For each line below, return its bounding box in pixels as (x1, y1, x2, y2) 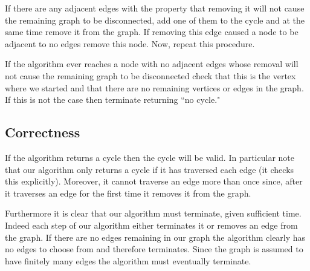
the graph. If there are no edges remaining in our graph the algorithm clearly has (5, 230, 306, 243)
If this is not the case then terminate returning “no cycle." (5, 93, 221, 106)
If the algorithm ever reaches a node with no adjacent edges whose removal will (5, 57, 299, 70)
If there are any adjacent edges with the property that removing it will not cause (5, 2, 305, 14)
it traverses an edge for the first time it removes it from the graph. (5, 186, 251, 199)
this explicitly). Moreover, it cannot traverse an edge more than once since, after (5, 175, 303, 188)
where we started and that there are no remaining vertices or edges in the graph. (5, 81, 304, 94)
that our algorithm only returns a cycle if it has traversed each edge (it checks (5, 163, 294, 175)
